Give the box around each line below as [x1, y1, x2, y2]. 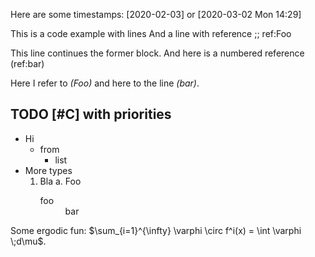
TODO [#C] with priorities [10, 106, 172, 123]
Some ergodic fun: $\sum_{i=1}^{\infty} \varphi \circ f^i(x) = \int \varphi [10, 224, 302, 236]
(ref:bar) [10, 58, 45, 69]
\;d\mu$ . [10, 235, 47, 247]
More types [24, 164, 73, 176]
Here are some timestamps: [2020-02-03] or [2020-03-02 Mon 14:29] [10, 9, 302, 20]
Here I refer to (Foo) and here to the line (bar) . [10, 77, 200, 89]
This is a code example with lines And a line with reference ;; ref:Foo [10, 28, 292, 39]
